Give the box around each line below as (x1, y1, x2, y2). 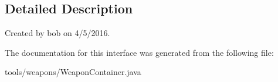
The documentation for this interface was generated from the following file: (5, 46, 274, 58)
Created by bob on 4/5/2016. (5, 27, 110, 39)
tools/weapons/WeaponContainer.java (5, 66, 141, 78)
